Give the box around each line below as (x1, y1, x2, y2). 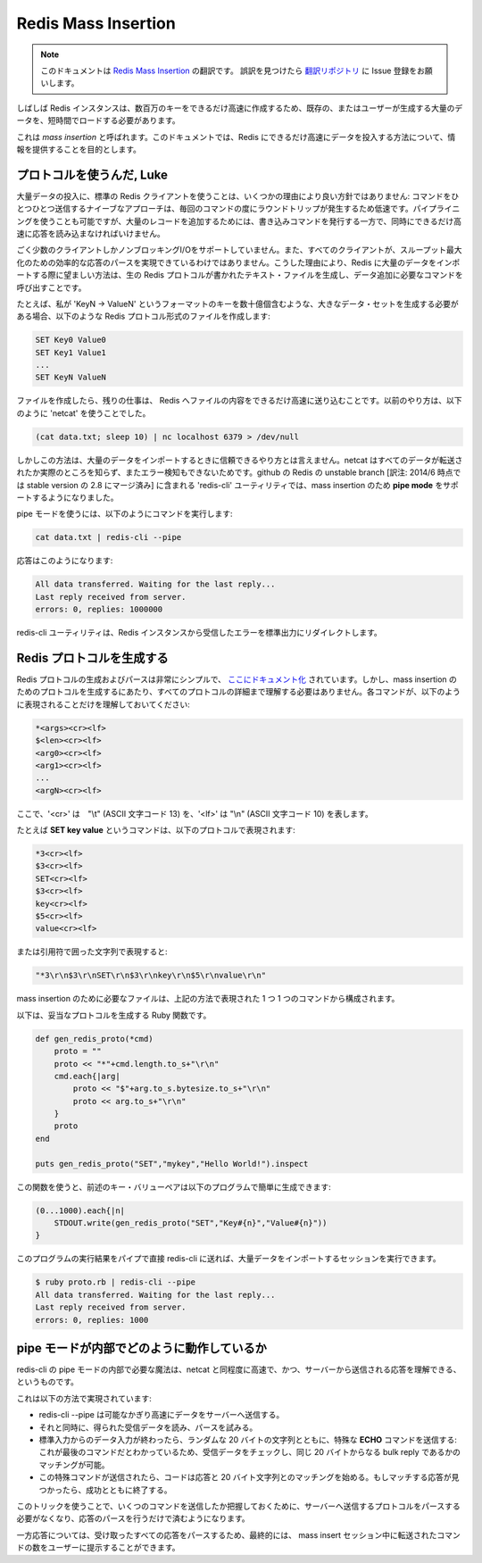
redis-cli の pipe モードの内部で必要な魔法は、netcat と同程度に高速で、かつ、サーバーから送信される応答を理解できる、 (16, 1364, 461, 1375)
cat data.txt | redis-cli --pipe (35, 532, 182, 543)
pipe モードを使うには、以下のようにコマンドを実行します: (16, 509, 233, 520)
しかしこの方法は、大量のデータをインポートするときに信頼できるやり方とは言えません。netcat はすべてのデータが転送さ (16, 454, 463, 465)
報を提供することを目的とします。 (16, 144, 142, 154)
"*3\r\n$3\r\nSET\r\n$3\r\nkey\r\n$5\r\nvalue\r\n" (35, 970, 267, 981)
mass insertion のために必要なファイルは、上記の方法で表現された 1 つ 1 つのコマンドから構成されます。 (16, 994, 400, 1004)
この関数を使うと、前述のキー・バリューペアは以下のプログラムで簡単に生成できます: (16, 1181, 332, 1192)
